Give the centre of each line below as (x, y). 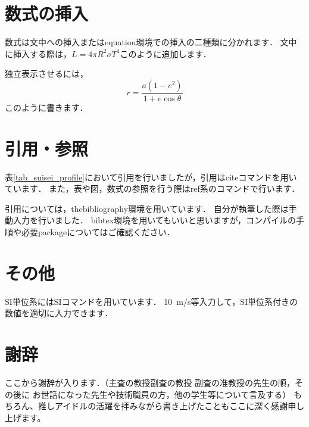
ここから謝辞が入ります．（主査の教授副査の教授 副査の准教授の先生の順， (150, 383)
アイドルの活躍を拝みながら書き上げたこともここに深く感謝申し (180, 406)
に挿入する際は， (38, 53)
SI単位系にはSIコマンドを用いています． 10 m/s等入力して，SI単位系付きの (151, 301)
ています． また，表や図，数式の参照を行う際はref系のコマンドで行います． (152, 188)
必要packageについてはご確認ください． (98, 232)
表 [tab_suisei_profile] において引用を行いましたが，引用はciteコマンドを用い (151, 177)
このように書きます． (46, 107)
